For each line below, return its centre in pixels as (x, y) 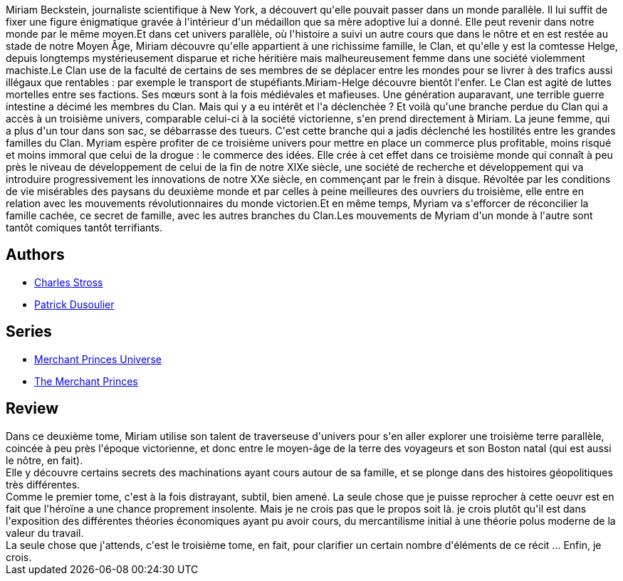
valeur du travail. (45, 533)
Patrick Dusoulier (74, 304)
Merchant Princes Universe (98, 359)
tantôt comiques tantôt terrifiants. (84, 227)
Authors (35, 255)
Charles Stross (69, 282)
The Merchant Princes (86, 381)
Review (32, 409)
